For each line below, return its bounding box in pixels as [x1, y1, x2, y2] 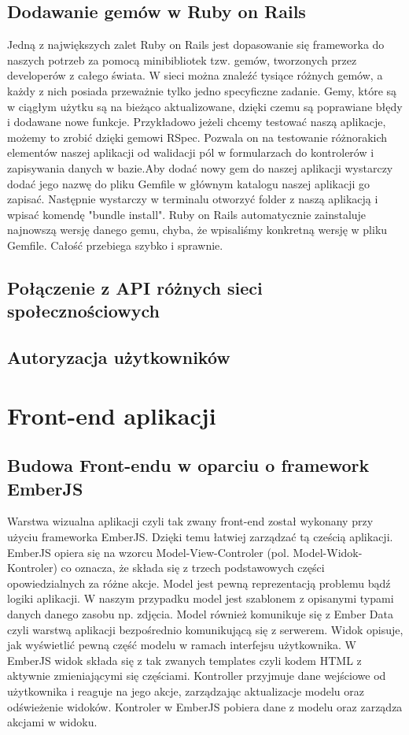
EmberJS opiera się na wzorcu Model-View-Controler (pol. [7, 544, 289, 560]
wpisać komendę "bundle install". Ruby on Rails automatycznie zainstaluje [7, 206, 367, 222]
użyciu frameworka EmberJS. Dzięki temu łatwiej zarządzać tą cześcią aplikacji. [7, 529, 393, 545]
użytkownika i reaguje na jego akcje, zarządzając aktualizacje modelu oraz [7, 682, 364, 699]
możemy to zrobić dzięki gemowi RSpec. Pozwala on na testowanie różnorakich [7, 128, 388, 145]
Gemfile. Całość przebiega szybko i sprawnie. [7, 236, 223, 253]
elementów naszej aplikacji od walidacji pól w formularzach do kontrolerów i [7, 144, 374, 161]
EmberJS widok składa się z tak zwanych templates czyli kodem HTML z [7, 651, 362, 668]
